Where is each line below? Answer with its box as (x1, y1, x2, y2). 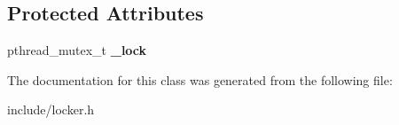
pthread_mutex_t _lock (7, 41, 147, 59)
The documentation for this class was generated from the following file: (7, 70, 393, 89)
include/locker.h (7, 100, 95, 119)
